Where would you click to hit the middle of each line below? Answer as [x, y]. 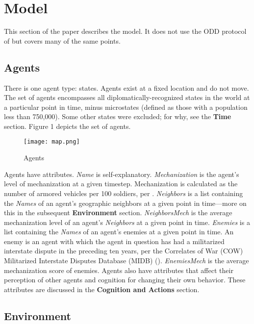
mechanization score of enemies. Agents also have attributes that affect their [119, 270]
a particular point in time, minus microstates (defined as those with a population [126, 107]
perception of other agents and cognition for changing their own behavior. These [125, 280]
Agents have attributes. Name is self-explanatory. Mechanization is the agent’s [122, 174]
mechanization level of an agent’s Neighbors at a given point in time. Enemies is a [127, 222]
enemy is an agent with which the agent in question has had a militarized [114, 241]
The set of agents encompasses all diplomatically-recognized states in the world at [127, 97]
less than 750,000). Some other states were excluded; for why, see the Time [118, 116]
